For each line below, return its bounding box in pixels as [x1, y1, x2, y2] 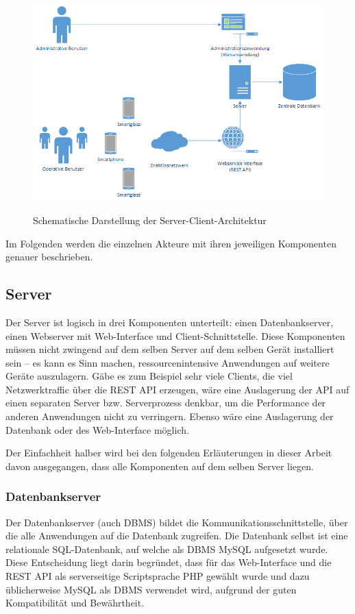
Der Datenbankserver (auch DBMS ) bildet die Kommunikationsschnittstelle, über [5, 515, 348, 529]
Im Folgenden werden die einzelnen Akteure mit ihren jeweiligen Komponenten [5, 236, 336, 250]
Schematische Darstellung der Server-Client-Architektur [33, 212, 267, 227]
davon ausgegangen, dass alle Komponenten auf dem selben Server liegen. [5, 458, 314, 473]
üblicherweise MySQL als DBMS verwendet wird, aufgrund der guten [5, 582, 297, 596]
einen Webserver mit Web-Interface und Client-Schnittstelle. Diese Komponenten [5, 328, 345, 343]
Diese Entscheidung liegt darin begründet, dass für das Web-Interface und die [5, 555, 332, 569]
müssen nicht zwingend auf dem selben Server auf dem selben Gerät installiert [5, 342, 334, 356]
